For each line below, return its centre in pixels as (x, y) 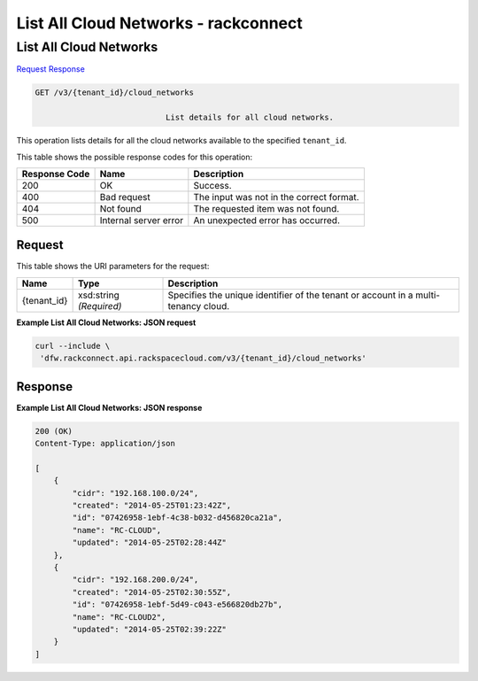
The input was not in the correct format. (276, 197)
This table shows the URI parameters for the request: (113, 267)
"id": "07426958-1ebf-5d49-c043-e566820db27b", (177, 605)
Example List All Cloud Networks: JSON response (109, 407)
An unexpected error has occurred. (267, 220)
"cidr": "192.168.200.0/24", (135, 580)
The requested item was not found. (266, 208)
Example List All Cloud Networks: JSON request (106, 322)
